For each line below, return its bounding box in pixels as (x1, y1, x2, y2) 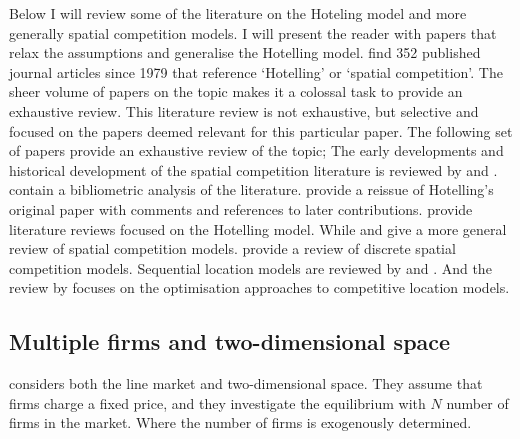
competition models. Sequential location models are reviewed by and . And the (9, 257, 492, 278)
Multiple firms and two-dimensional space (9, 326, 451, 357)
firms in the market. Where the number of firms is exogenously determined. (9, 412, 472, 433)
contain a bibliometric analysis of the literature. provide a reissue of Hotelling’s (9, 179, 494, 200)
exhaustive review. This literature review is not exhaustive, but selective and (9, 100, 479, 121)
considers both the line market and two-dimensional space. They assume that (9, 373, 483, 394)
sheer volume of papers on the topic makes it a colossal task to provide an (9, 81, 463, 102)
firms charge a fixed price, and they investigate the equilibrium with (9, 392, 426, 413)
